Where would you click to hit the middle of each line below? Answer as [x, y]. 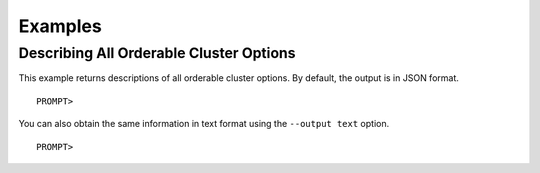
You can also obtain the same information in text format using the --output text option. [204, 124]
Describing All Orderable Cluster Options [157, 53]
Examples [60, 26]
